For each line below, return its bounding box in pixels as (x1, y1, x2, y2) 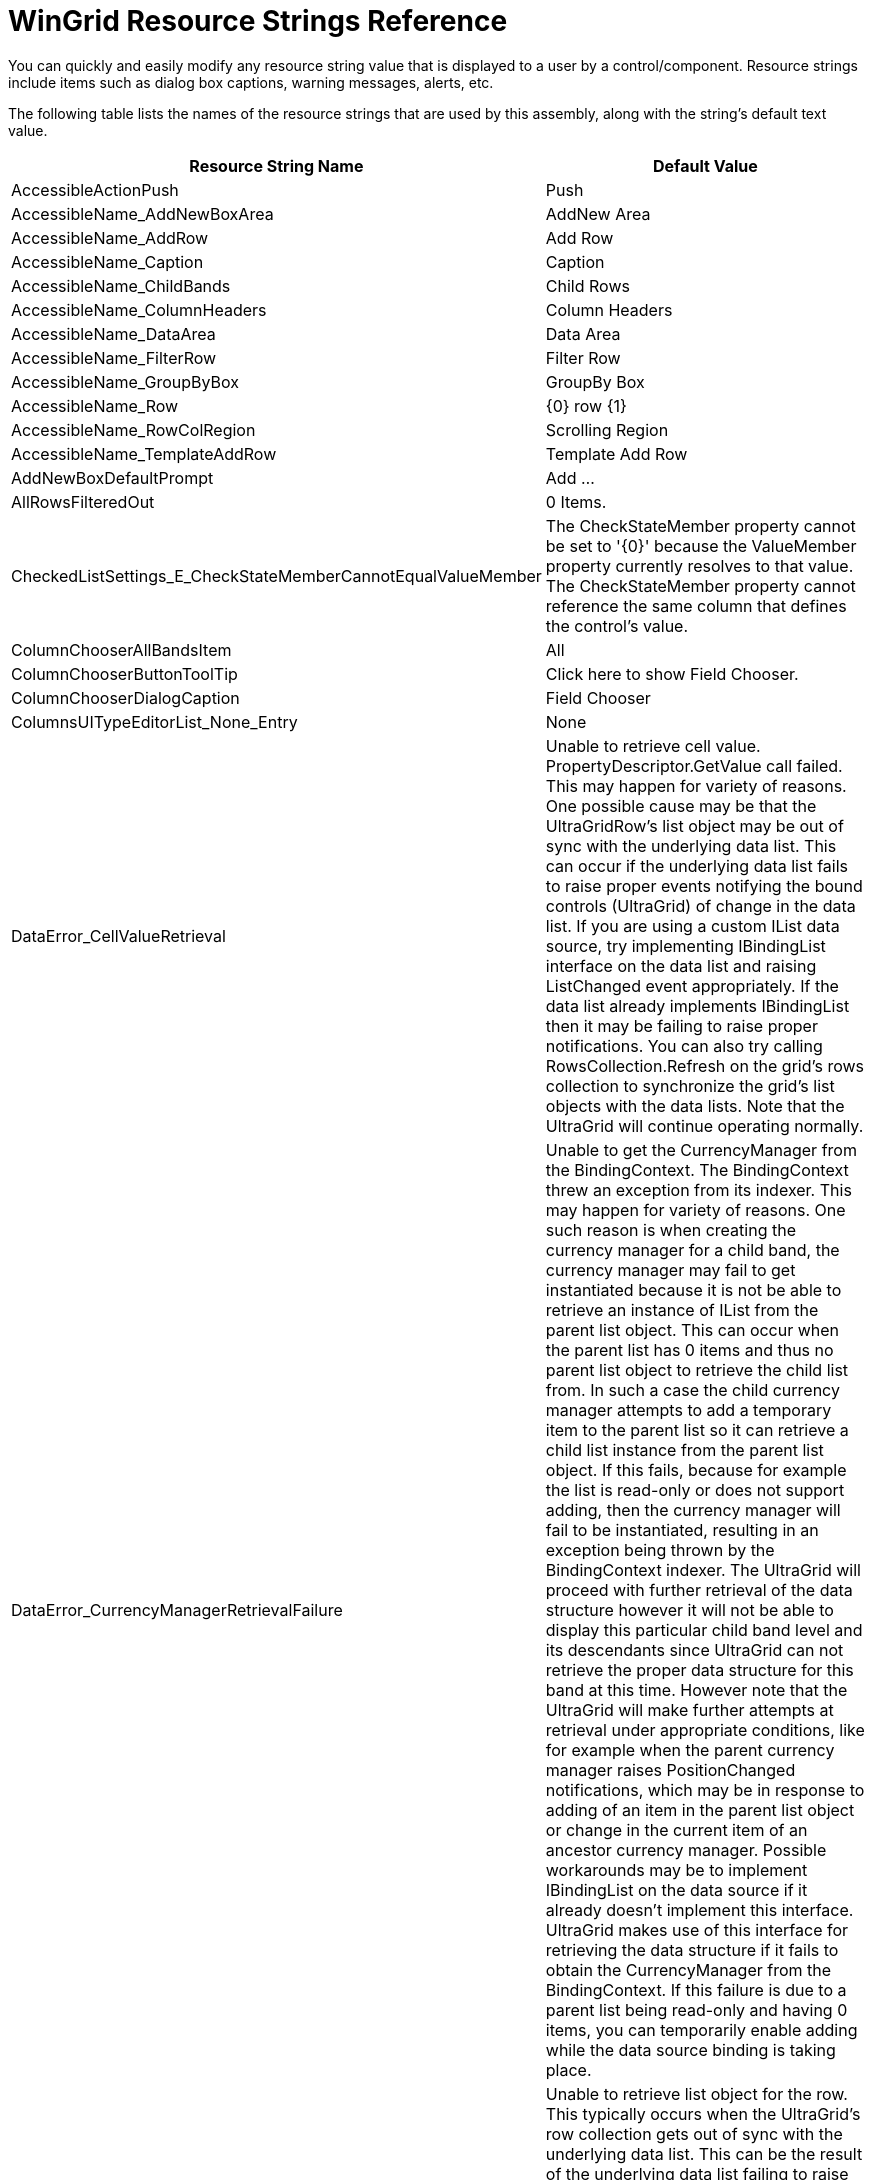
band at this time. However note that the (545, 1679, 848, 1700)
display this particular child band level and (545, 1619, 863, 1640)
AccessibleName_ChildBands (11, 275, 231, 296)
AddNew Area (545, 203, 651, 224)
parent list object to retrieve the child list (545, 1359, 849, 1380)
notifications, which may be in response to (545, 1779, 865, 1800)
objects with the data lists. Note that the (545, 1095, 845, 1116)
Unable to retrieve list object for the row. (545, 2083, 848, 2104)
